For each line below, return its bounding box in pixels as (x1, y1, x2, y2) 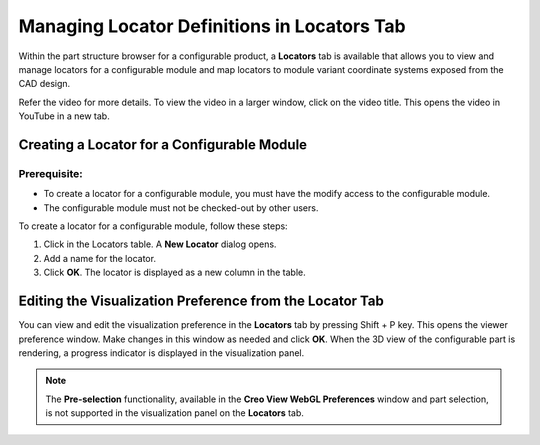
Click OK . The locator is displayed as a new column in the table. (43, 266, 306, 279)
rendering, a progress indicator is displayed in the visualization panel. (18, 346, 305, 359)
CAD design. (18, 78, 71, 90)
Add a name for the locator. (43, 252, 157, 264)
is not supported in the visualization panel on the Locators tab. (45, 407, 305, 419)
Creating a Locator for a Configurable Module (18, 136, 308, 153)
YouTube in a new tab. (18, 110, 110, 122)
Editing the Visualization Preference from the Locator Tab (18, 293, 385, 310)
